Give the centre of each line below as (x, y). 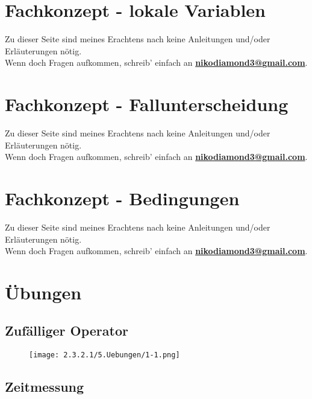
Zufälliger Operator (67, 330)
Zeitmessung (45, 387)
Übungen (43, 292)
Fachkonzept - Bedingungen (122, 198)
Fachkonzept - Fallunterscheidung (147, 104)
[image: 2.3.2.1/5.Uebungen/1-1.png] (105, 355)
